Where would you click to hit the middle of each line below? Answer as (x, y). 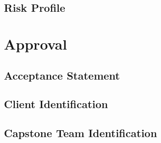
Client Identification (56, 104)
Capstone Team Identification (80, 133)
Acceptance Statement (62, 75)
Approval (36, 43)
